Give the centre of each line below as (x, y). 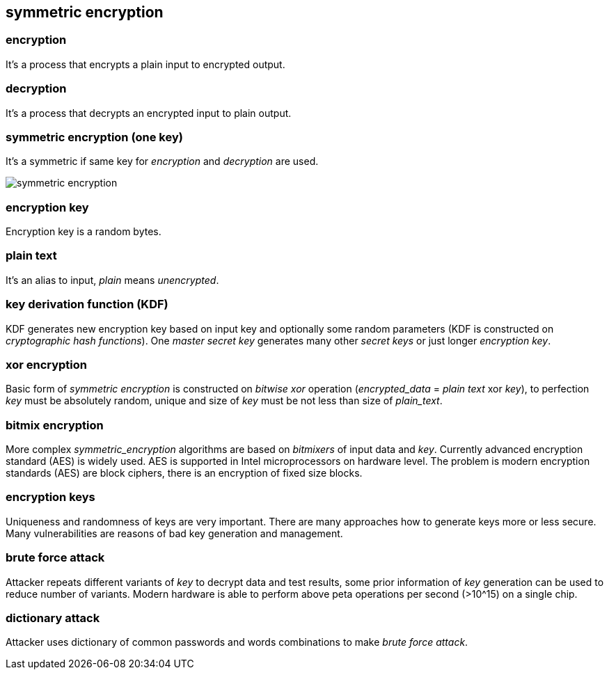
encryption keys (50, 497)
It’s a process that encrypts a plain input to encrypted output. (145, 64)
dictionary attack (53, 618)
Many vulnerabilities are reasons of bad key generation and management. (174, 533)
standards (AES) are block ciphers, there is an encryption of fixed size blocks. (184, 473)
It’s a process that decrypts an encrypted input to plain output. (149, 113)
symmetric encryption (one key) (94, 137)
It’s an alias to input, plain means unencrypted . (112, 280)
